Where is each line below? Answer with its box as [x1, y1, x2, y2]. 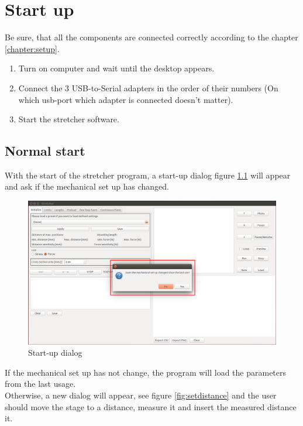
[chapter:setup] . [5, 42, 60, 54]
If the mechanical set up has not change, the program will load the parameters [5, 366, 287, 378]
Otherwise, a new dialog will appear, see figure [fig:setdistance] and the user [5, 389, 277, 401]
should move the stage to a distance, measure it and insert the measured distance [5, 400, 297, 413]
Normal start [5, 142, 85, 160]
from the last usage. [5, 377, 76, 390]
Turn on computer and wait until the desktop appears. [18, 62, 215, 74]
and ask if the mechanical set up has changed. [5, 180, 169, 193]
